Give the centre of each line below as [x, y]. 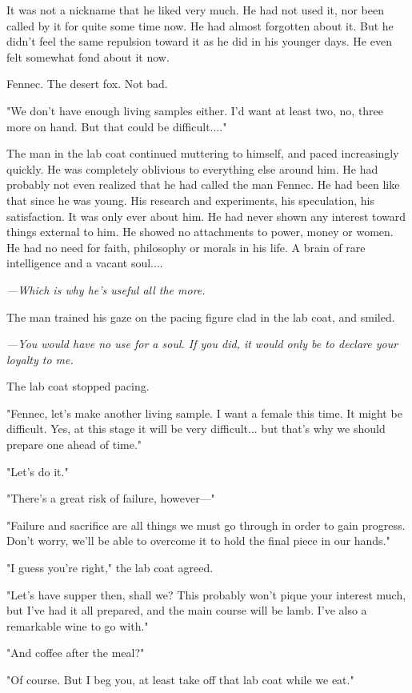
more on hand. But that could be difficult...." [117, 126]
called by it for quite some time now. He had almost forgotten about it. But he [200, 25]
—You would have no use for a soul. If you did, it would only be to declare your [202, 344]
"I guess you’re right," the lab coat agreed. [110, 568]
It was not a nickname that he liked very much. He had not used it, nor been [195, 10]
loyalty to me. [40, 359]
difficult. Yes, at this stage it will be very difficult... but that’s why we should [196, 429]
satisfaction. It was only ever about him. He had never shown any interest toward [206, 216]
